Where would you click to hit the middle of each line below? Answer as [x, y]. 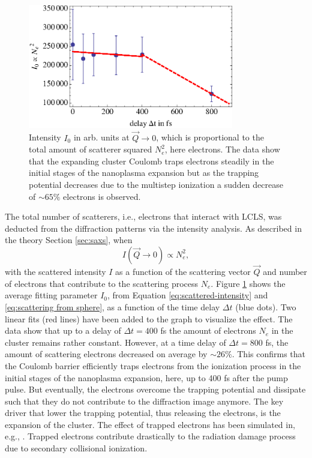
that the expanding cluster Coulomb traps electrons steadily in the [151, 161]
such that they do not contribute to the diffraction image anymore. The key [144, 401]
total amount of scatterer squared [91, 149]
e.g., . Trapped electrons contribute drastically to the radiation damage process [150, 436]
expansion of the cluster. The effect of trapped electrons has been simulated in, [150, 424]
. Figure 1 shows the [248, 283]
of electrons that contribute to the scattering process [102, 283]
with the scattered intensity [55, 272]
